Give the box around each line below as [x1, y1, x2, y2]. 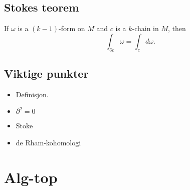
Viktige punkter [4, 65, 89, 81]
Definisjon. [16, 89, 49, 99]
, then [168, 23, 186, 34]
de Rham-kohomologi [16, 137, 81, 147]
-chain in [132, 23, 159, 34]
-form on [59, 23, 85, 34]
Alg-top [4, 166, 58, 187]
